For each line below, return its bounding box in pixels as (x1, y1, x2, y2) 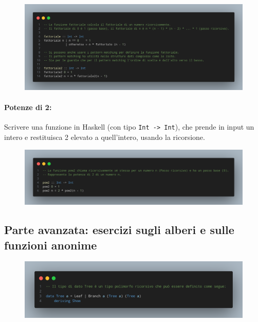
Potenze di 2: (4, 102, 52, 113)
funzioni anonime (4, 237, 97, 253)
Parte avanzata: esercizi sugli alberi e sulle (4, 222, 234, 238)
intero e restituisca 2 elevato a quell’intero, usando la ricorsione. (4, 131, 205, 142)
